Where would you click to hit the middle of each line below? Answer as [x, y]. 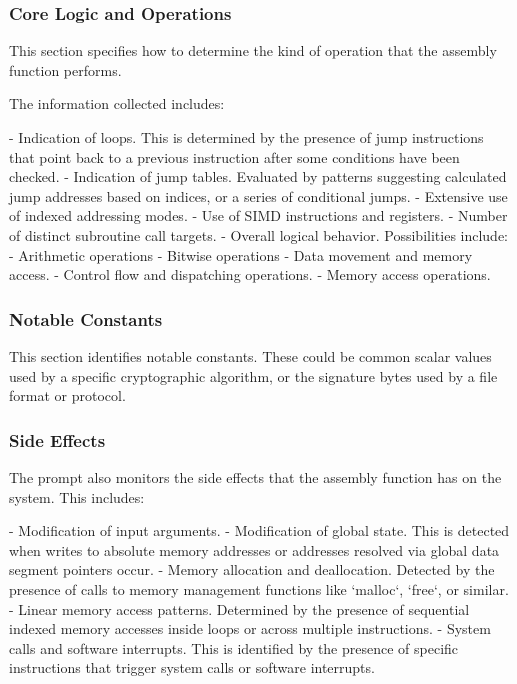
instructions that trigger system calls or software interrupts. [192, 667]
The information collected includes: [117, 103]
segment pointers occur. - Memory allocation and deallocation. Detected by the [252, 569]
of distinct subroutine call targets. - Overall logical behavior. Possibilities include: [259, 234]
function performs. [65, 69]
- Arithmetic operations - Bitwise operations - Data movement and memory [241, 254]
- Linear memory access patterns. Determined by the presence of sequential [239, 608]
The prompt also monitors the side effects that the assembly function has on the [255, 476]
